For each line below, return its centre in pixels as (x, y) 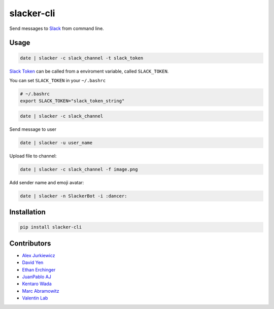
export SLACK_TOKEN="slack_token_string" (72, 101)
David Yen (33, 263)
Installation (27, 212)
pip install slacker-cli (51, 227)
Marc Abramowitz (41, 291)
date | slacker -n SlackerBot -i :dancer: (74, 196)
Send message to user (33, 129)
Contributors (30, 243)
